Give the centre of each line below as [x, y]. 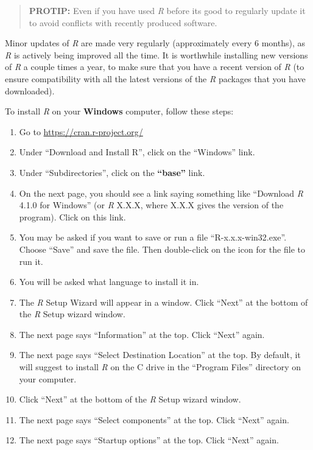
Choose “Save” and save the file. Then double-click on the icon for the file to [162, 249]
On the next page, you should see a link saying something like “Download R [161, 193]
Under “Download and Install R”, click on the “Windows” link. [137, 152]
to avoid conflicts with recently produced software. [123, 22]
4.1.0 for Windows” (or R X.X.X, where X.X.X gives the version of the [151, 205]
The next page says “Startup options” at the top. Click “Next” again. [149, 440]
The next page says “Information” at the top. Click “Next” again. [142, 334]
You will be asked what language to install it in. [109, 282]
